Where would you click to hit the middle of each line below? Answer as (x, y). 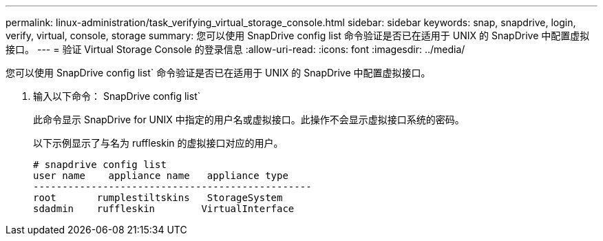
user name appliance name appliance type (161, 176)
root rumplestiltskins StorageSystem (158, 198)
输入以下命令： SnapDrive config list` (117, 96)
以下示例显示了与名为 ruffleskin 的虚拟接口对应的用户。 (158, 143)
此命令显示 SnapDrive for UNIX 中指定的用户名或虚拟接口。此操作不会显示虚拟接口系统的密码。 (249, 119)
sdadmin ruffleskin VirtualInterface (164, 209)
